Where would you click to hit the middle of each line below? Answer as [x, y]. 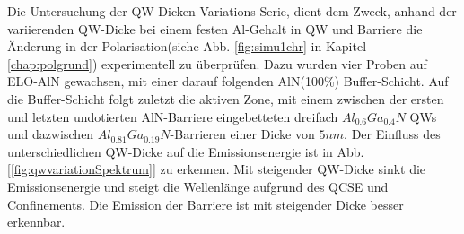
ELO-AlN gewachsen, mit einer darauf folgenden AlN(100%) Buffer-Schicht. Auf [228, 81]
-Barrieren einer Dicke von [242, 134]
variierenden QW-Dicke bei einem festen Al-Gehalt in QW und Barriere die [215, 28]
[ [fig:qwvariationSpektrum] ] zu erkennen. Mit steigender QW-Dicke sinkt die [217, 169]
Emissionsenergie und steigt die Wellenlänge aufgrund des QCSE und [198, 186]
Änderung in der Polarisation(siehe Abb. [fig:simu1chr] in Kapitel [187, 46]
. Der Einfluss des [392, 134]
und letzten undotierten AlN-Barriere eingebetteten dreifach [173, 116]
